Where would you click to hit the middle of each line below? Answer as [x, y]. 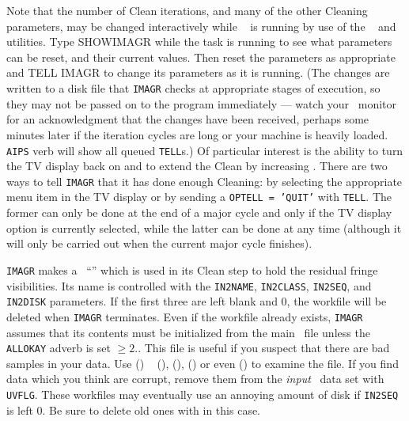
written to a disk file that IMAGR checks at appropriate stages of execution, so [193, 88]
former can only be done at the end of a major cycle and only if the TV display [199, 212]
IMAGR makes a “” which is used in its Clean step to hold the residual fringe [192, 269]
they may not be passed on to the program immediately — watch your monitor [202, 103]
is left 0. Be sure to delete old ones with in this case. [134, 410]
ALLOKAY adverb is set [59, 348]
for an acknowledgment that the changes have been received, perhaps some [188, 119]
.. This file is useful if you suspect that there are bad [262, 348]
